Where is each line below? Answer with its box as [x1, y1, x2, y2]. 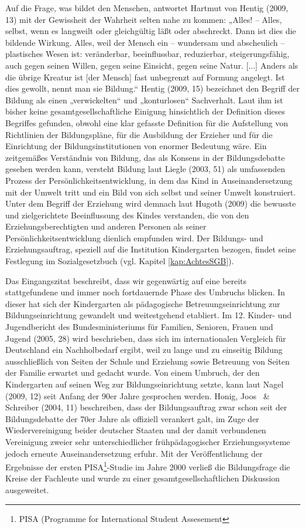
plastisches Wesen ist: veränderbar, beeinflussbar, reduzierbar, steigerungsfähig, [5, 48, 290, 60]
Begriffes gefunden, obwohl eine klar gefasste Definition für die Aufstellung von [5, 116, 289, 129]
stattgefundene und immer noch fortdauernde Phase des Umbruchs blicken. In [5, 286, 285, 298]
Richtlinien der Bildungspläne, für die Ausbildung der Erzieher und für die [5, 128, 273, 140]
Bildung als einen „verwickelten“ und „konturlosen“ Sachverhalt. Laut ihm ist [5, 93, 283, 106]
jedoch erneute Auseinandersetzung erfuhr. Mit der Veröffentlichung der [5, 447, 263, 459]
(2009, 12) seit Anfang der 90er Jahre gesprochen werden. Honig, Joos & [5, 389, 270, 402]
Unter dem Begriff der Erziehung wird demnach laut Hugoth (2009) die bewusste [5, 197, 296, 210]
